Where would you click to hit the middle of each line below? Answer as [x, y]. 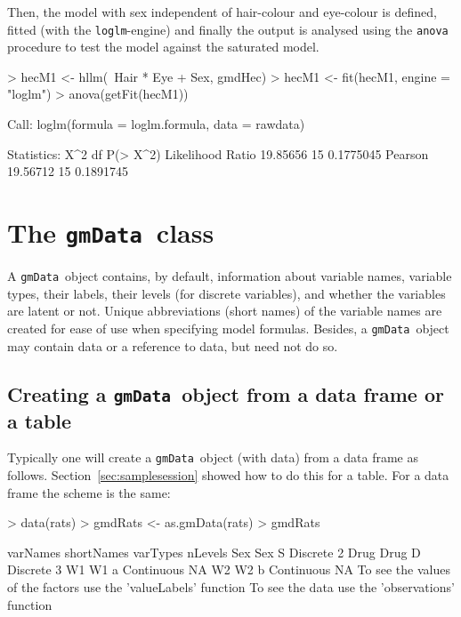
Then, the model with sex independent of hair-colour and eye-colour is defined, [222, 12]
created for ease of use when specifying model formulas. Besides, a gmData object [228, 328]
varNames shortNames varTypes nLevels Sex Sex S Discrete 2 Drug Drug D [214, 552]
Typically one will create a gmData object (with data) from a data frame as [213, 457]
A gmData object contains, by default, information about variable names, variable [230, 276]
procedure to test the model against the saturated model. [163, 47]
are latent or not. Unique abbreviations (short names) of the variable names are [225, 311]
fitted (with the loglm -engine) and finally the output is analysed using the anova [228, 29]
